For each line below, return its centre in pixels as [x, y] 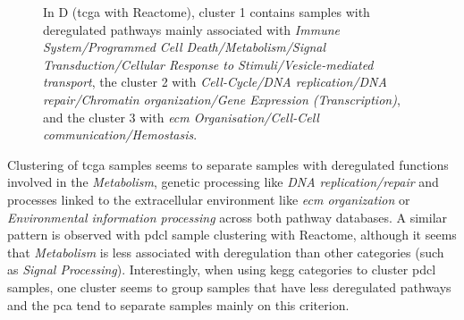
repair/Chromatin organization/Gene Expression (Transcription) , [222, 99]
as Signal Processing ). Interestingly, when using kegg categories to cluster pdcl [222, 269]
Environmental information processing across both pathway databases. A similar [228, 217]
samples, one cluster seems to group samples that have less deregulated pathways [229, 286]
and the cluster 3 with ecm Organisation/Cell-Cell [181, 117]
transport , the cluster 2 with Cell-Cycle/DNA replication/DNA [215, 82]
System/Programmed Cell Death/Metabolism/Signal [185, 47]
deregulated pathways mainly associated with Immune [191, 29]
